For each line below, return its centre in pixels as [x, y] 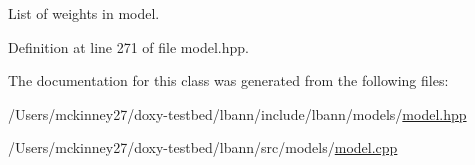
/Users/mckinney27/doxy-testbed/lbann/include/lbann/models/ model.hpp [237, 113]
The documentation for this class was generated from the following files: [228, 80]
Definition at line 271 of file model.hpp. [128, 46]
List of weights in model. [84, 13]
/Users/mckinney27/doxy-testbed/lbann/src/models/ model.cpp [203, 147]
